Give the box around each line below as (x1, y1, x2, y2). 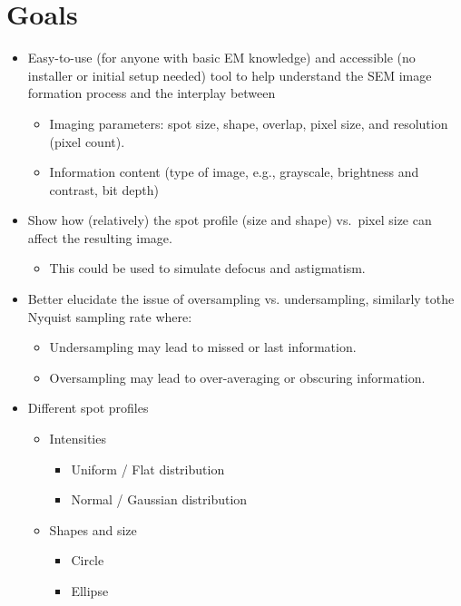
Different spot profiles (27, 398, 149, 417)
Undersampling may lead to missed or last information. (49, 337, 357, 357)
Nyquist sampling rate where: (27, 307, 192, 326)
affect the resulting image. (27, 228, 172, 247)
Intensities (49, 429, 106, 448)
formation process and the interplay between (27, 83, 276, 103)
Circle (71, 551, 104, 570)
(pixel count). (49, 132, 125, 151)
